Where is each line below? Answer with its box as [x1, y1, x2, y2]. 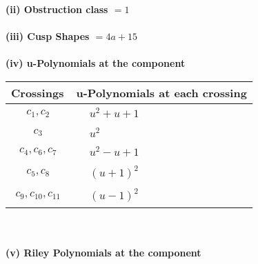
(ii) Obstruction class [6, 2, 108, 16]
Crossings [11, 84, 64, 101]
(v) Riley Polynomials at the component [6, 245, 201, 259]
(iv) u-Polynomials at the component [6, 56, 186, 70]
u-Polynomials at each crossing [76, 84, 247, 101]
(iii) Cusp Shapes [6, 29, 90, 43]
